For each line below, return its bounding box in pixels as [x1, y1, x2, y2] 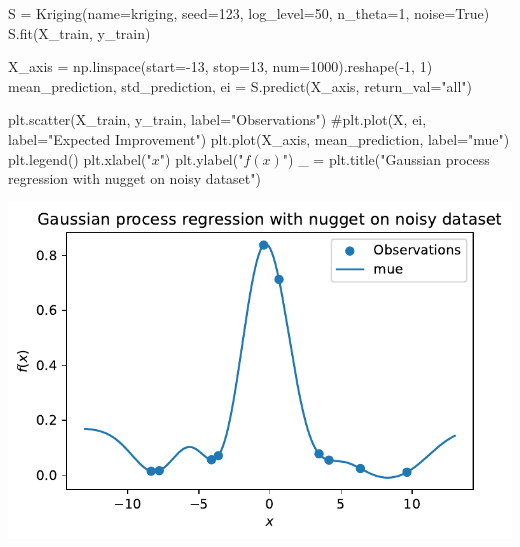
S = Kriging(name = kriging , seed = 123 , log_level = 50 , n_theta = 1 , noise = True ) [8, 3, 490, 23]
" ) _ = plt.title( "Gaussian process [282, 148, 490, 169]
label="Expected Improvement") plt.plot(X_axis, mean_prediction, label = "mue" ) [8, 128, 510, 149]
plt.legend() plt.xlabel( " [8, 148, 152, 169]
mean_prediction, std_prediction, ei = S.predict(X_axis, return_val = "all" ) [8, 75, 472, 96]
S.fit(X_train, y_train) [8, 22, 151, 43]
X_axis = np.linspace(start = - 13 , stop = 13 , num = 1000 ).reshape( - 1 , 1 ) [8, 56, 433, 77]
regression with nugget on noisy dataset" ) [8, 168, 261, 189]
